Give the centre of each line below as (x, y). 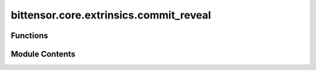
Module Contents (43, 54)
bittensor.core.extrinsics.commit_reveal (111, 15)
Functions (30, 36)
